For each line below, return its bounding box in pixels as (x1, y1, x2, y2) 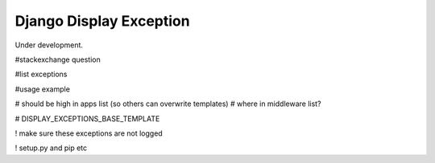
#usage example (14, 84, 70, 94)
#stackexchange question (14, 55, 101, 64)
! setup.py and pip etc (14, 143, 88, 153)
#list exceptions (14, 69, 68, 79)
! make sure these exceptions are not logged (14, 128, 163, 138)
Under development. (14, 40, 84, 50)
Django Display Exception (14, 12, 190, 30)
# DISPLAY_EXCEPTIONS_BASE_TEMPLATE (14, 113, 160, 124)
